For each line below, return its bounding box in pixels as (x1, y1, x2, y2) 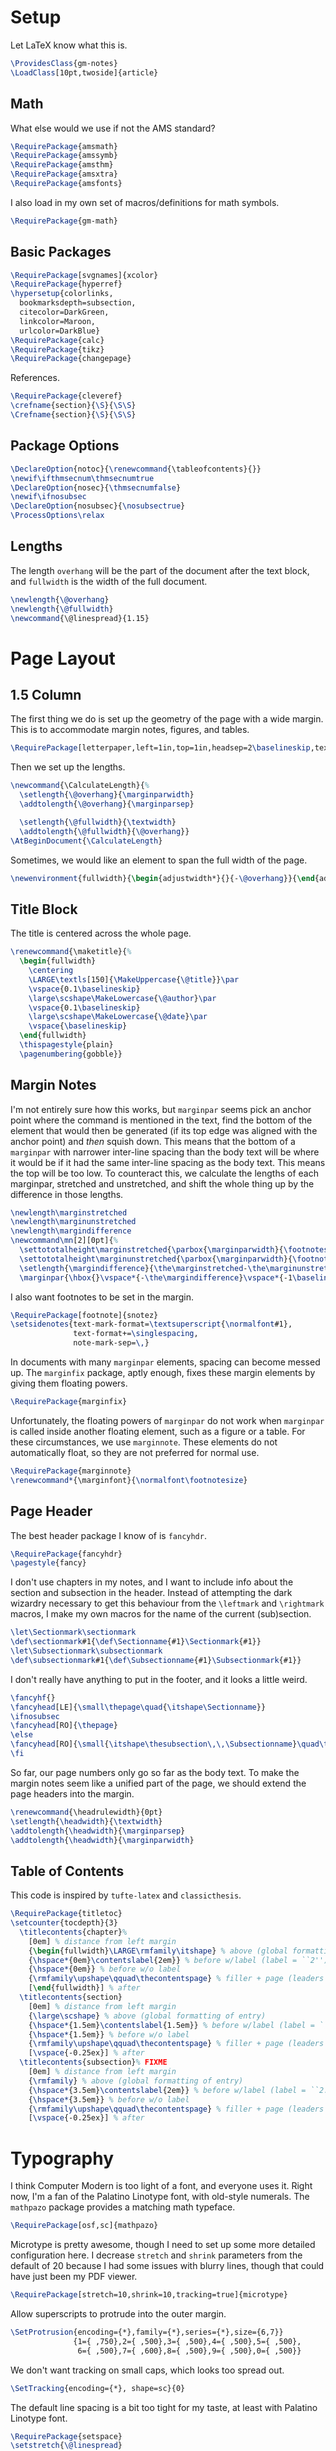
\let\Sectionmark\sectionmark (10, 1627, 137, 1638)
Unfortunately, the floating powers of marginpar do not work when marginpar (10, 1414, 325, 1426)
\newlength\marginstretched (10, 1207, 128, 1218)
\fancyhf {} (10, 1692, 56, 1703)
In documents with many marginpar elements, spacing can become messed (10, 1356, 321, 1368)
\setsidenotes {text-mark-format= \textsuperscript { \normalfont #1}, (10, 1319, 293, 1330)
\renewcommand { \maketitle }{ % (10, 947, 132, 957)
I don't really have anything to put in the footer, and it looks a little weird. (10, 1673, 308, 1685)
